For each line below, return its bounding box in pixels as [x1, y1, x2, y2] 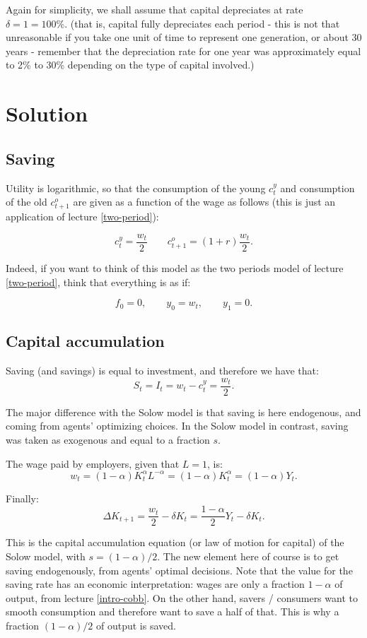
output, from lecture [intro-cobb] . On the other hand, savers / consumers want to [6, 590, 358, 605]
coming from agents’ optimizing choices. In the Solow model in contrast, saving [6, 418, 349, 433]
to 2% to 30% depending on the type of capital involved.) [6, 57, 255, 72]
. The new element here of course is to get [157, 548, 339, 563]
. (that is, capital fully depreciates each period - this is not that [64, 16, 340, 30]
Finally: [6, 490, 39, 505]
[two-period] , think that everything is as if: [6, 274, 191, 289]
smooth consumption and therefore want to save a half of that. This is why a [6, 604, 339, 619]
